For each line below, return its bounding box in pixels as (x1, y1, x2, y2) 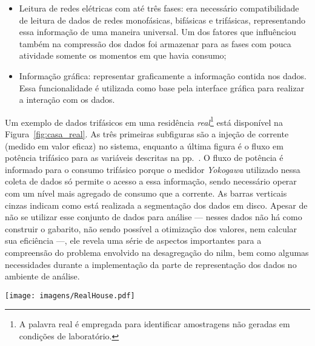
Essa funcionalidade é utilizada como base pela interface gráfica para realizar (19, 81, 305, 94)
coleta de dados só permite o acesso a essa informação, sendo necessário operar (5, 175, 297, 188)
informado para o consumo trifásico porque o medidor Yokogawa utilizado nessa (5, 163, 300, 175)
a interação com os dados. (19, 93, 115, 106)
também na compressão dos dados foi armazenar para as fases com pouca (19, 37, 291, 50)
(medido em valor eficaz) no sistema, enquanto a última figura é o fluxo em (5, 139, 283, 152)
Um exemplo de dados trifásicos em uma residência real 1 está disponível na (5, 114, 283, 128)
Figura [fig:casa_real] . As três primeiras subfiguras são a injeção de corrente (5, 128, 289, 140)
